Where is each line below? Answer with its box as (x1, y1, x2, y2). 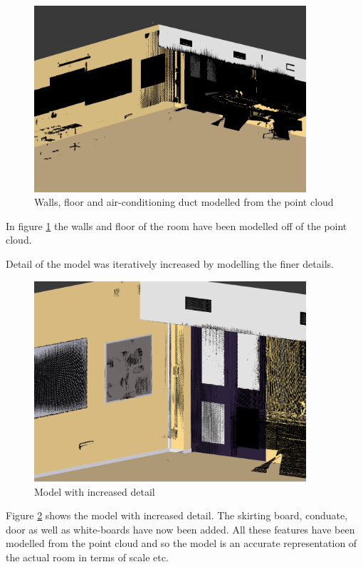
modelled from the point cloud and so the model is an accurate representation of (6, 536, 357, 551)
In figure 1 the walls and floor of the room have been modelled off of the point (6, 218, 347, 233)
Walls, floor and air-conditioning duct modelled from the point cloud (34, 194, 334, 209)
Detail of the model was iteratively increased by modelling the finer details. (6, 256, 334, 271)
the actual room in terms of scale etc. (6, 549, 169, 564)
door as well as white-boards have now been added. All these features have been (6, 521, 355, 536)
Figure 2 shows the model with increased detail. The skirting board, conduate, (6, 508, 348, 523)
